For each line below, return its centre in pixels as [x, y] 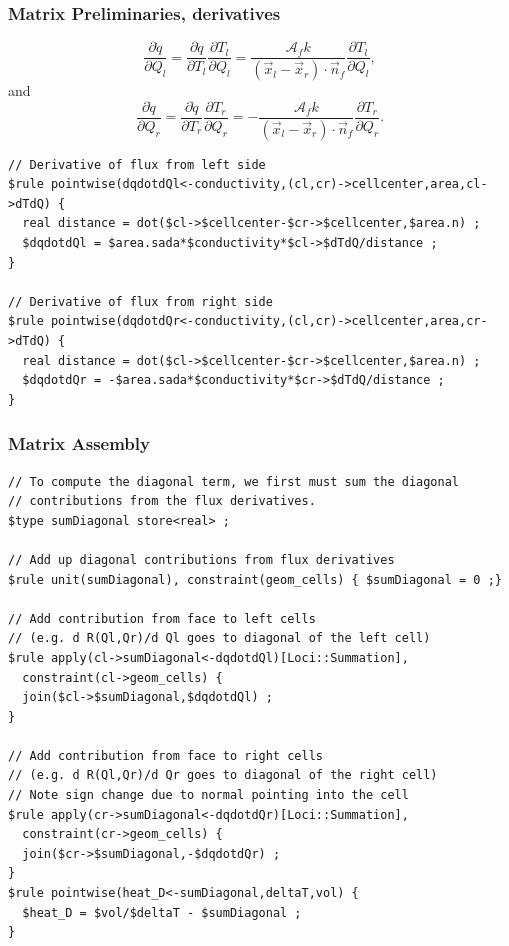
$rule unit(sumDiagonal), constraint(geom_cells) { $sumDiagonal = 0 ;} [255, 579]
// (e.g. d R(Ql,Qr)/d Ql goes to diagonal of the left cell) [219, 638]
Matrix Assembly [79, 443]
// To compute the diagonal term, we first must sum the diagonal [234, 481]
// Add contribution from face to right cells [165, 755]
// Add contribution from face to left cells [162, 618]
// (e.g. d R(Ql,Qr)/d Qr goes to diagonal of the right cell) [223, 775]
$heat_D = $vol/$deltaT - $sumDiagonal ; [162, 912]
